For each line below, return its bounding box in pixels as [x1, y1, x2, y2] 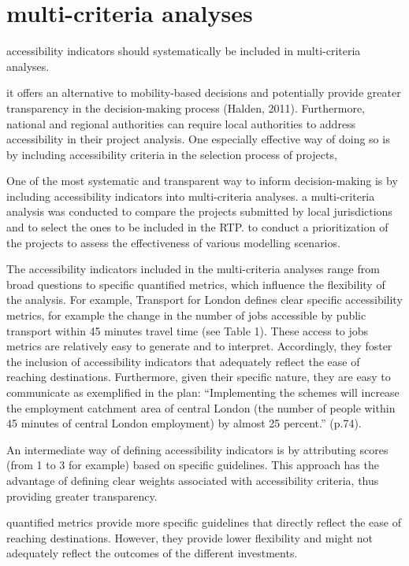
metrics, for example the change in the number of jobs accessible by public [6, 307, 366, 324]
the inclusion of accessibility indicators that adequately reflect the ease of [6, 353, 360, 369]
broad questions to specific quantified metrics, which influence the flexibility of [6, 276, 385, 292]
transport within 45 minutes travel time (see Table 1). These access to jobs [6, 322, 369, 338]
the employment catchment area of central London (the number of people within [6, 399, 396, 416]
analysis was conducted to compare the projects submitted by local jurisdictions [6, 203, 392, 220]
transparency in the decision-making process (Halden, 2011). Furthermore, [6, 99, 365, 116]
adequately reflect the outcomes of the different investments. [6, 545, 298, 561]
